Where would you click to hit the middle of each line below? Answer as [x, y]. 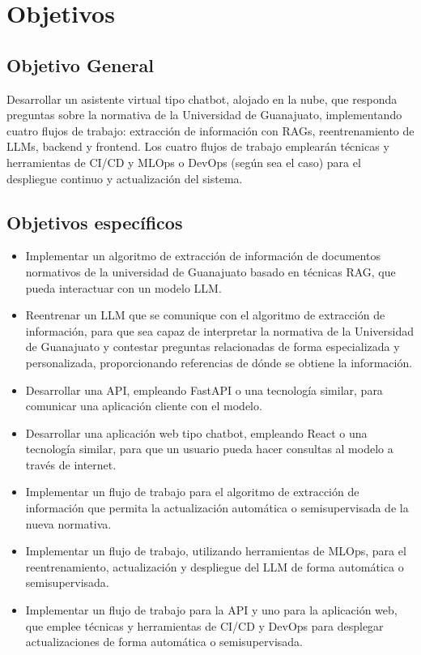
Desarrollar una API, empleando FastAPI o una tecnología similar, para [204, 390]
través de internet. [71, 464]
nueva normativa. [68, 523]
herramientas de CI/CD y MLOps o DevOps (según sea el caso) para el [184, 162]
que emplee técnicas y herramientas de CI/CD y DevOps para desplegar [204, 625]
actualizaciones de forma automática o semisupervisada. [164, 642]
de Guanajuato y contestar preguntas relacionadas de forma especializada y [213, 347]
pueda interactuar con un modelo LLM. [123, 287]
